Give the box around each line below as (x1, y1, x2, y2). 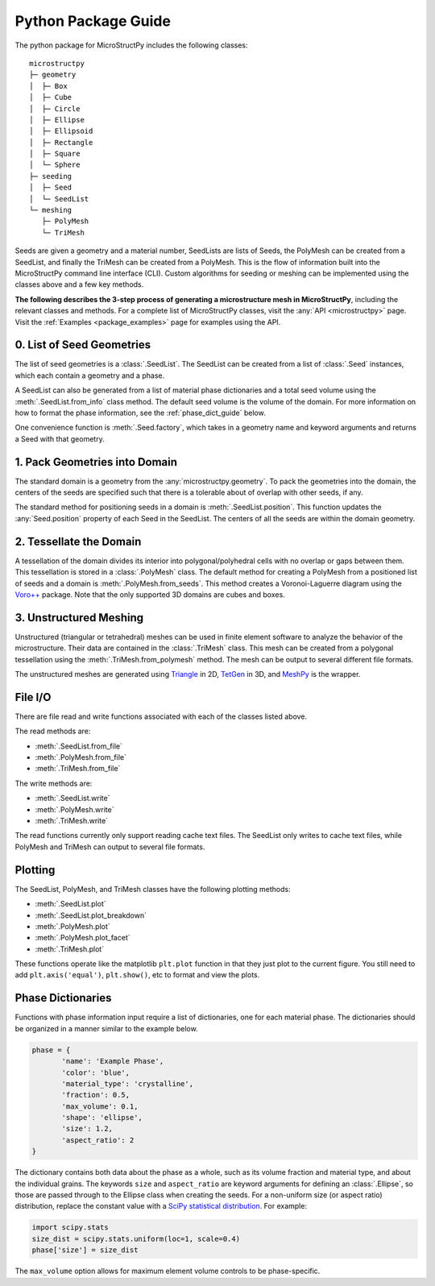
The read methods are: (14, 726, 91, 736)
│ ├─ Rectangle (29, 138, 93, 147)
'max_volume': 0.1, (61, 1101, 139, 1111)
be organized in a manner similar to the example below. (14, 1023, 198, 1033)
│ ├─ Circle (29, 104, 81, 113)
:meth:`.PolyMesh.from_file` (35, 753, 126, 762)
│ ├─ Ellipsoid (29, 127, 93, 136)
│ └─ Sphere (29, 160, 81, 169)
